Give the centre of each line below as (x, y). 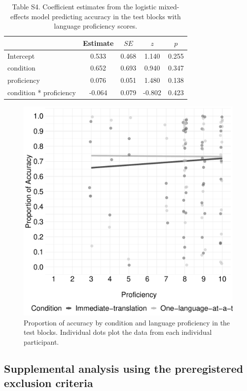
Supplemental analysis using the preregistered (124, 369)
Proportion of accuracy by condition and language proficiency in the (127, 322)
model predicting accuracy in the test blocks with (106, 16)
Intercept (21, 55)
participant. (41, 342)
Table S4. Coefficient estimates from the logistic (84, 6)
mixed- (169, 6)
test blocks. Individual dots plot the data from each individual (118, 332)
